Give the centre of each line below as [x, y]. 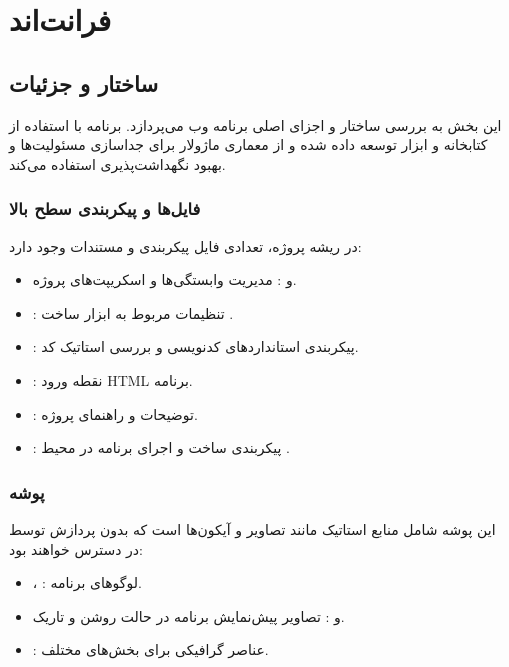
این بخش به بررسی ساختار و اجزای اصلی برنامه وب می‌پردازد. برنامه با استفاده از [255, 124]
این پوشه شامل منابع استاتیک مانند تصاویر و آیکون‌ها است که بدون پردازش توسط [252, 528]
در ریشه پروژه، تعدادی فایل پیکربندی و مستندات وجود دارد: [185, 245]
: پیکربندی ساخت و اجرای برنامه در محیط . [161, 447]
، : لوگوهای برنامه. [87, 582]
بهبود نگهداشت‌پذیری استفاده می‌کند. [117, 163]
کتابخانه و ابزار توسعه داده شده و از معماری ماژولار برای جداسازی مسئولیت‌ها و [248, 144]
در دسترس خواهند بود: [76, 548]
